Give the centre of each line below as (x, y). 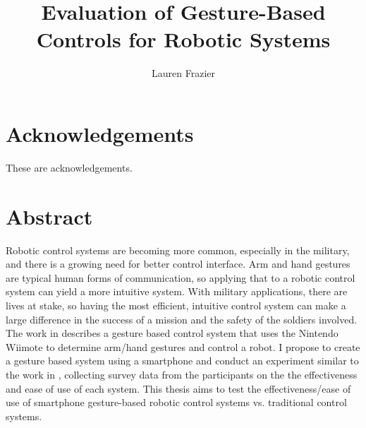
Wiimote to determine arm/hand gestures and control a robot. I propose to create (183, 346)
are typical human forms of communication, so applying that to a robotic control (181, 277)
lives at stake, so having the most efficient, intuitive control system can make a (176, 305)
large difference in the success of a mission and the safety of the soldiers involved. (182, 319)
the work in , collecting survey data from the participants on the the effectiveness (182, 374)
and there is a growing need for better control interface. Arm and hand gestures (178, 264)
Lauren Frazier (183, 73)
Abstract (49, 216)
